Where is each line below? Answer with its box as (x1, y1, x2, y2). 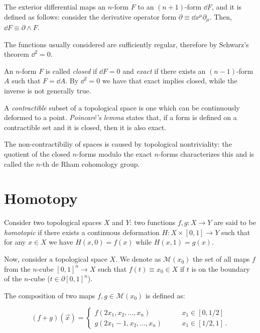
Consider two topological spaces (4, 217, 102, 228)
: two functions (129, 217, 176, 228)
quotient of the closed (4, 148, 70, 159)
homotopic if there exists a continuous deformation (4, 227, 160, 237)
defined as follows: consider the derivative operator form (4, 11, 177, 22)
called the (4, 158, 34, 169)
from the (4, 263, 31, 274)
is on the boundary (191, 263, 250, 274)
